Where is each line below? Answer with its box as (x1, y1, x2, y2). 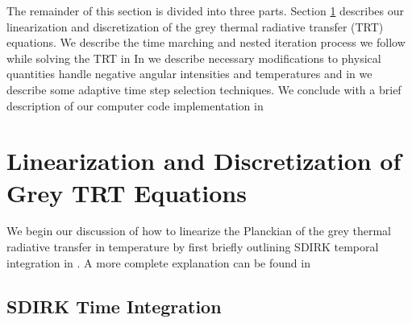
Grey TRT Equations (6, 176, 247, 209)
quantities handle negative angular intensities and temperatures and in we (6, 65, 372, 82)
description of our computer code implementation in (6, 97, 264, 114)
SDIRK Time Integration (6, 293, 222, 318)
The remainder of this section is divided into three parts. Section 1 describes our (6, 2, 405, 19)
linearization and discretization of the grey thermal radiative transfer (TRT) (6, 18, 384, 35)
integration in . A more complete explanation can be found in (6, 254, 310, 271)
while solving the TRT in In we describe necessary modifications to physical (6, 49, 381, 66)
